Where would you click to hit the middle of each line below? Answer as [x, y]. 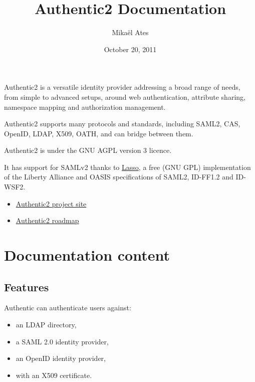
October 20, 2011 [130, 49]
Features [27, 286]
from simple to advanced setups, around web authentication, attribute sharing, [125, 97]
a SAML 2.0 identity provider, [62, 341]
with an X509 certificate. [54, 375]
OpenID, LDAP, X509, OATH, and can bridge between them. [99, 133]
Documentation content [87, 255]
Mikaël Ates [130, 32]
